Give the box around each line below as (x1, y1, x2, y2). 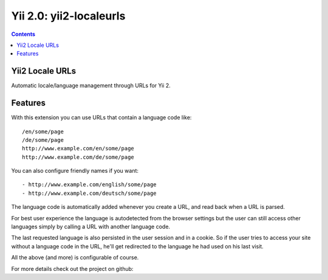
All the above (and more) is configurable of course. (11, 254, 139, 261)
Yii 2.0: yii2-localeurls (11, 9, 126, 23)
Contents (11, 30, 36, 38)
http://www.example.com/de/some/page (22, 153, 135, 161)
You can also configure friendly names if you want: (11, 167, 139, 175)
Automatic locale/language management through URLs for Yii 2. (11, 82, 171, 89)
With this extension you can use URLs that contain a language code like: (11, 114, 192, 121)
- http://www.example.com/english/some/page (22, 181, 157, 188)
